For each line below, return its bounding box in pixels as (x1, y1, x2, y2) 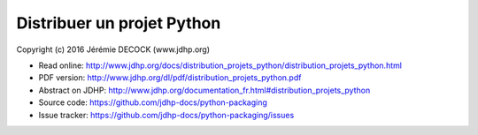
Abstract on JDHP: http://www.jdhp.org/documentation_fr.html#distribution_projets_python (38, 85, 371, 95)
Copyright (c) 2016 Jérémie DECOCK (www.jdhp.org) (16, 44, 211, 55)
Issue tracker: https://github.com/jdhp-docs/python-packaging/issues (38, 109, 295, 120)
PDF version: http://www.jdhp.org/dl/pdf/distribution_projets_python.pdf (38, 72, 302, 83)
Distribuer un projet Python (16, 13, 221, 33)
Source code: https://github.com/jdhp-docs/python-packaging (38, 97, 267, 108)
